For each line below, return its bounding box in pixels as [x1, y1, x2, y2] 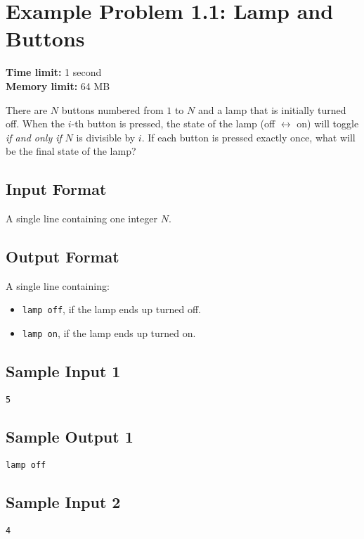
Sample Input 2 [6, 490, 121, 512]
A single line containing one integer [6, 211, 157, 226]
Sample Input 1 [6, 360, 121, 382]
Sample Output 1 [6, 426, 134, 448]
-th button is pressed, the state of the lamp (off [71, 116, 275, 131]
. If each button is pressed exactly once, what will [141, 129, 356, 144]
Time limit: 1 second [6, 65, 102, 80]
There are [6, 102, 48, 117]
